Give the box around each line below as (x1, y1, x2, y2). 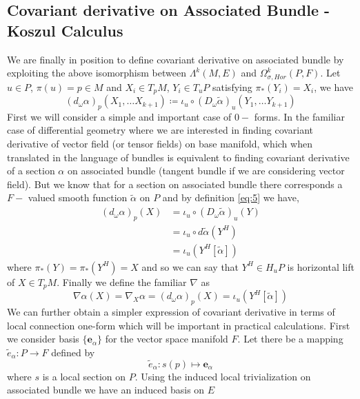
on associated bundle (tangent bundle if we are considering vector (67, 163, 345, 178)
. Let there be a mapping (237, 331, 343, 346)
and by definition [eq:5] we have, (162, 190, 299, 205)
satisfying (212, 79, 252, 94)
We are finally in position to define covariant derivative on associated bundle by (7, 52, 344, 66)
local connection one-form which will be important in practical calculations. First (7, 318, 350, 332)
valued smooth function (28, 190, 128, 205)
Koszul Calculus (7, 19, 123, 41)
